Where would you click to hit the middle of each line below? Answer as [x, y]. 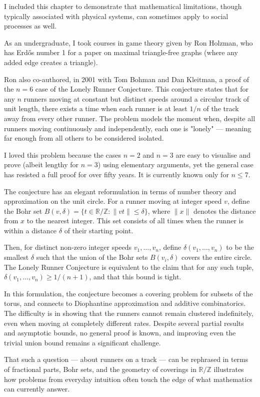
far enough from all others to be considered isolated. [84, 138]
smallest [16, 257]
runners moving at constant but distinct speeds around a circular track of [136, 98]
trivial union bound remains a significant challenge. [82, 342]
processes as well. [30, 26]
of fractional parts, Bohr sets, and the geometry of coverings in [100, 369]
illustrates [229, 369]
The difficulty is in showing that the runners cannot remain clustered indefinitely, [129, 313]
